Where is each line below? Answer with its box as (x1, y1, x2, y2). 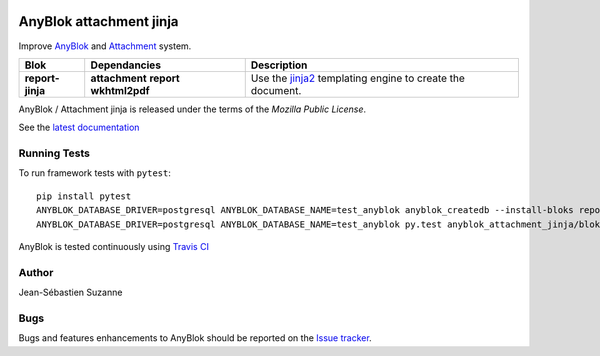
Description (250, 58, 308, 72)
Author (18, 265, 54, 279)
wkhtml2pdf (90, 83, 150, 97)
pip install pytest (36, 190, 132, 202)
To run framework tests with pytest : (18, 167, 172, 179)
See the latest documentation (18, 121, 140, 134)
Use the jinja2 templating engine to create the (250, 71, 465, 85)
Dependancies (90, 58, 162, 72)
